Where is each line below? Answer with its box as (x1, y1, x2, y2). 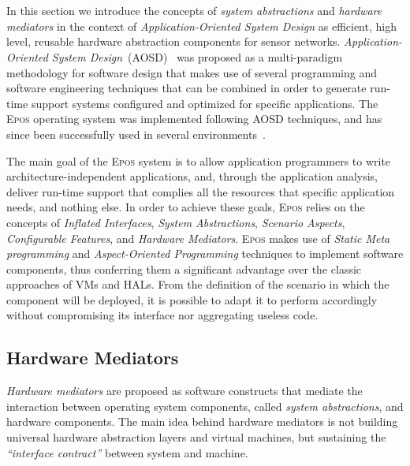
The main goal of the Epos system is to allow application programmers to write (6, 152, 391, 169)
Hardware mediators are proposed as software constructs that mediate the (6, 382, 363, 399)
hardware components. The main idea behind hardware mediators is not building (6, 413, 398, 430)
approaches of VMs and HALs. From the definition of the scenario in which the (6, 276, 389, 293)
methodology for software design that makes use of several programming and (6, 64, 377, 80)
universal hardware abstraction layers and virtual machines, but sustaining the (6, 429, 386, 445)
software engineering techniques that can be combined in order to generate (6, 80, 367, 96)
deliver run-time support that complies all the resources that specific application (6, 183, 395, 199)
